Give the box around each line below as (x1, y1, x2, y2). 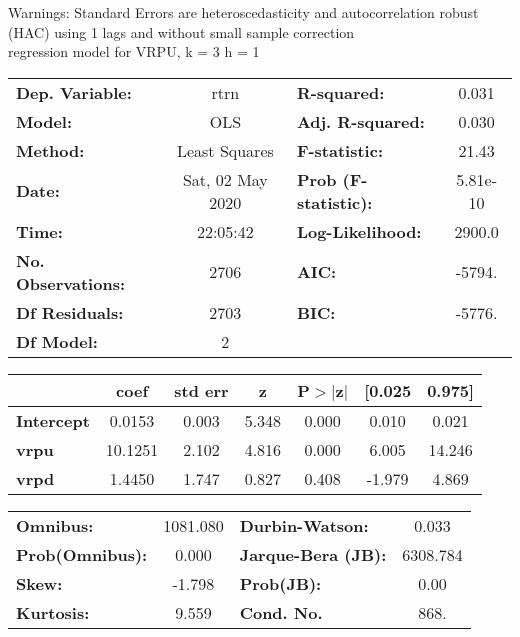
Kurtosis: (16, 600, 90, 624)
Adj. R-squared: (296, 109, 425, 133)
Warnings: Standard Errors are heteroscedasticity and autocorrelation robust (8, 2, 479, 22)
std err (174, 378, 229, 402)
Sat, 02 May (182, 167, 268, 191)
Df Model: (16, 329, 98, 353)
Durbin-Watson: (239, 513, 369, 537)
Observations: (16, 271, 126, 295)
